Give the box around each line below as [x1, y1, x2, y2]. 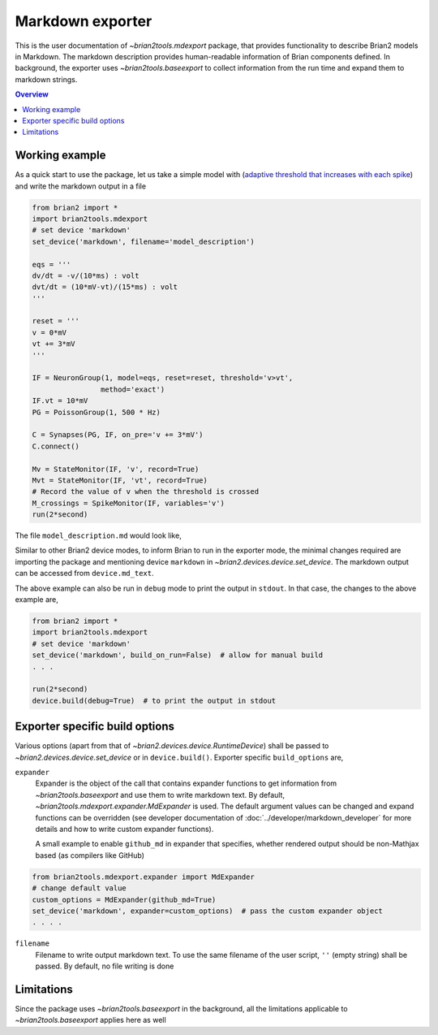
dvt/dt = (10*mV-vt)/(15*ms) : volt [32, 283, 178, 292]
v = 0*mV [32, 327, 67, 337]
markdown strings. [15, 74, 78, 84]
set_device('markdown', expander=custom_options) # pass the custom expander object [32, 906, 383, 916]
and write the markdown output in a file [15, 181, 146, 191]
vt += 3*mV [32, 340, 75, 349]
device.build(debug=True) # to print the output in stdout [32, 695, 277, 705]
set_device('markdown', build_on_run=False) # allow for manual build [32, 651, 324, 660]
